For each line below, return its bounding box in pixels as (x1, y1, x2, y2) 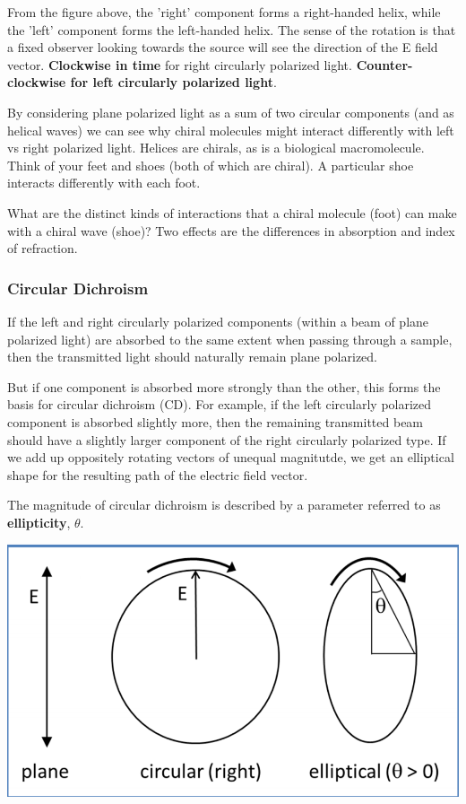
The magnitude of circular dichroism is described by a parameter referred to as (7, 495, 441, 514)
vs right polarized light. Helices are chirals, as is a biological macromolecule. (7, 138, 425, 157)
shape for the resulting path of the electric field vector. (7, 465, 308, 484)
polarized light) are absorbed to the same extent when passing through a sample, (7, 329, 453, 348)
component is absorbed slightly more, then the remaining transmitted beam (7, 412, 424, 431)
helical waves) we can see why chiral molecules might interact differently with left (7, 120, 454, 139)
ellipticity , (7, 512, 71, 531)
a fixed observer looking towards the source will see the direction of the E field (7, 38, 438, 57)
